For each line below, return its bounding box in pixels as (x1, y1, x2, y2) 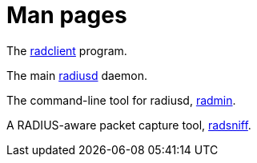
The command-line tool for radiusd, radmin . (6, 93, 236, 107)
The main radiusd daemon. (6, 68, 147, 82)
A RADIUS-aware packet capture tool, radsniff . (6, 117, 251, 132)
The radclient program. (6, 43, 127, 58)
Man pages (6, 2, 127, 29)
